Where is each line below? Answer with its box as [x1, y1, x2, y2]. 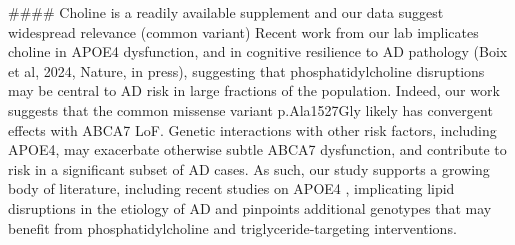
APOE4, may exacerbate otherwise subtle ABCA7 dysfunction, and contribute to [8, 139, 507, 160]
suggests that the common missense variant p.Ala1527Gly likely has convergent [8, 99, 493, 120]
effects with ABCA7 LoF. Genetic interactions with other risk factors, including [8, 119, 497, 140]
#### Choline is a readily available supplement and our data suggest [8, 2, 444, 22]
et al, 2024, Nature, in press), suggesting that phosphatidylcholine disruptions [8, 60, 485, 81]
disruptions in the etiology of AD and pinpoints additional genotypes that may [8, 197, 492, 218]
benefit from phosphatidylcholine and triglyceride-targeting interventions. [8, 217, 457, 238]
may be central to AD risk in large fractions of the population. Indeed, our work [8, 80, 500, 101]
